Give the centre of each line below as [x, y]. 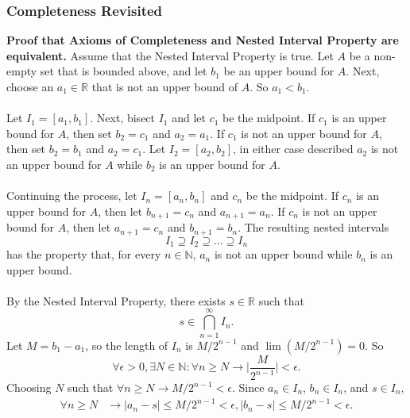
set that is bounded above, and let [124, 71]
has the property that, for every [84, 254]
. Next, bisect [123, 118]
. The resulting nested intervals [313, 227]
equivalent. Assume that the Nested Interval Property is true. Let [170, 55]
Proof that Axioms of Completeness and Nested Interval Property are [203, 40]
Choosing [29, 387]
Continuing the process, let [72, 196]
